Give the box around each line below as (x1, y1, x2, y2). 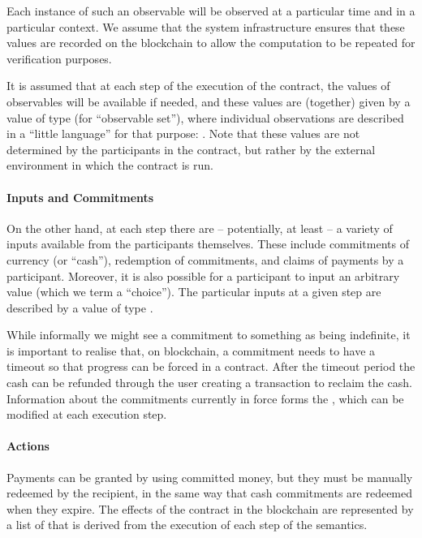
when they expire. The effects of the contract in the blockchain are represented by (6, 500, 414, 517)
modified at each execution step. (6, 406, 167, 423)
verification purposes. (6, 49, 112, 67)
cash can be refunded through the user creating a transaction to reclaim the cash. (6, 374, 412, 391)
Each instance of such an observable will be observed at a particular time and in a (6, 2, 416, 19)
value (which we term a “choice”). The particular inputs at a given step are (6, 283, 381, 300)
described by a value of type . (6, 299, 153, 316)
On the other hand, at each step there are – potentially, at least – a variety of (6, 219, 393, 236)
